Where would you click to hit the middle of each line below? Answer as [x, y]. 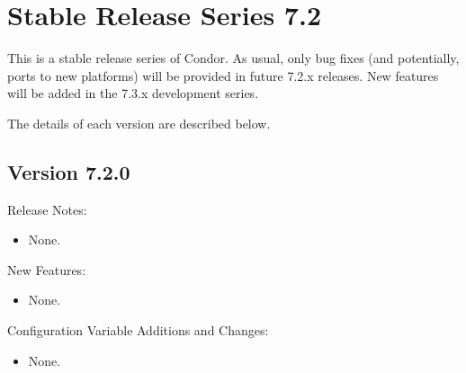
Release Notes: [47, 209]
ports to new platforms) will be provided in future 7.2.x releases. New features [223, 75]
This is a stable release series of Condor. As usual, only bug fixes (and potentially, [233, 58]
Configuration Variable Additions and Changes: [138, 330]
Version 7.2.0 [69, 171]
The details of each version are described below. [139, 123]
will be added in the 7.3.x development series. [133, 93]
